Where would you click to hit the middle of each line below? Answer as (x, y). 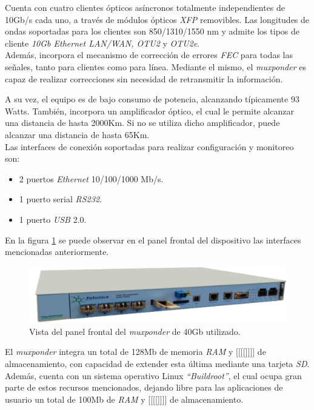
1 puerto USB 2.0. (53, 219)
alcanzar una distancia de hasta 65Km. (77, 134)
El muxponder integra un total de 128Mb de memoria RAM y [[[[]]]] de (135, 352)
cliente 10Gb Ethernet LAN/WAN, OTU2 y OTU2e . (102, 43)
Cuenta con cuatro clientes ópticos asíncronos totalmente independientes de (145, 7)
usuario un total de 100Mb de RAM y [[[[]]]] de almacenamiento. (124, 399)
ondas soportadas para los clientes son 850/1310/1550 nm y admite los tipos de (152, 31)
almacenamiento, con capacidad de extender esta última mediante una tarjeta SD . (157, 364)
